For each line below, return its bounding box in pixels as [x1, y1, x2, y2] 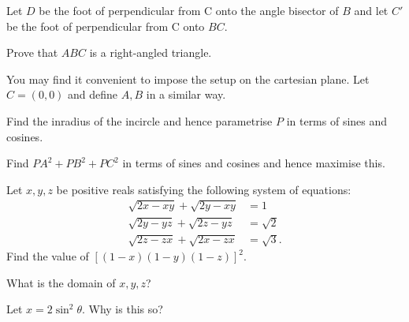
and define [68, 86, 118, 103]
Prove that [6, 44, 58, 61]
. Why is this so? [81, 301, 163, 317]
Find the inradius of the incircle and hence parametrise [6, 112, 273, 129]
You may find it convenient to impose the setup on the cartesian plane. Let [6, 70, 370, 87]
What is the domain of [6, 274, 116, 290]
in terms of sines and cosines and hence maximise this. [122, 155, 385, 171]
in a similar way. [146, 86, 226, 103]
